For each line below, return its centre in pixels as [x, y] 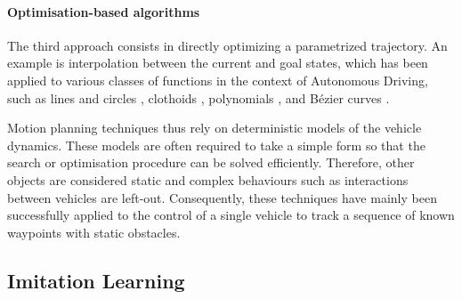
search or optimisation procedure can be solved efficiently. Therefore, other [211, 162]
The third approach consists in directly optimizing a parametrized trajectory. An [227, 45]
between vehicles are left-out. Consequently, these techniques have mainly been [222, 197]
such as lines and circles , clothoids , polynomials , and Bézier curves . [199, 97]
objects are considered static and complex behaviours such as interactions [208, 179]
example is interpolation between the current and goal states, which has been [218, 63]
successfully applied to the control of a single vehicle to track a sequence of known [231, 215]
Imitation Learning [96, 280]
